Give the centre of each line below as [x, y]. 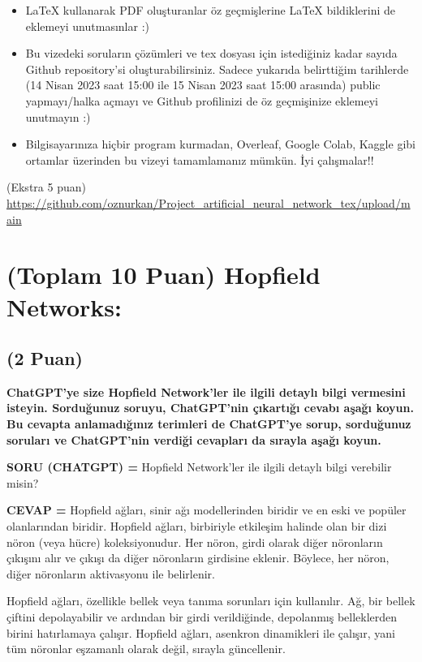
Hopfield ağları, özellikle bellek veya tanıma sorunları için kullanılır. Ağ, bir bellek [211, 601]
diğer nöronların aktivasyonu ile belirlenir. [111, 573]
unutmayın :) [58, 116]
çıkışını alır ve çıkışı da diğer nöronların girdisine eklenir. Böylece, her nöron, [198, 558]
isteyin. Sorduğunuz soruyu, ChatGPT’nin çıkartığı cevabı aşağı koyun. [210, 408]
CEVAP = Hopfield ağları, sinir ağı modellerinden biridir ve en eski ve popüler [207, 510]
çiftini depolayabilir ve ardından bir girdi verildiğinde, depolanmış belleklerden [202, 617]
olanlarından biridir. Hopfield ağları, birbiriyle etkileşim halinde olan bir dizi [197, 526]
